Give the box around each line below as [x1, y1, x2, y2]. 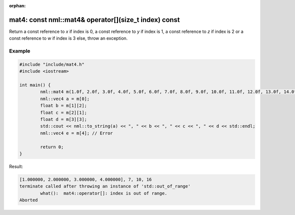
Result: [9, 163, 23, 169]
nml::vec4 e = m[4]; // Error [40, 130, 113, 136]
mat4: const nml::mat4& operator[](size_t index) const [9, 15, 180, 24]
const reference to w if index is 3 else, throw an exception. [9, 35, 128, 41]
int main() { [19, 82, 51, 88]
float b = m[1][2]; [40, 103, 87, 108]
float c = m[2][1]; [40, 109, 87, 115]
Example [9, 48, 30, 54]
